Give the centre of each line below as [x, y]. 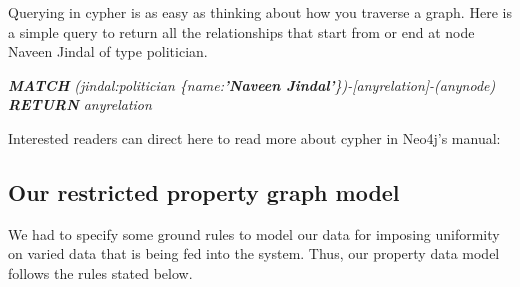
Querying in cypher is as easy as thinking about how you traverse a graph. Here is [260, 12]
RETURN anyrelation [80, 104]
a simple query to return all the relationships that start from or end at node [241, 31]
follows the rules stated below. [100, 272]
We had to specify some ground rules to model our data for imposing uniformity [254, 233]
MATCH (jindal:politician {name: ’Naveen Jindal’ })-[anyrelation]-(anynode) [252, 84]
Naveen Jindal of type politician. [108, 51]
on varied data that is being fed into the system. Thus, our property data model [254, 253]
